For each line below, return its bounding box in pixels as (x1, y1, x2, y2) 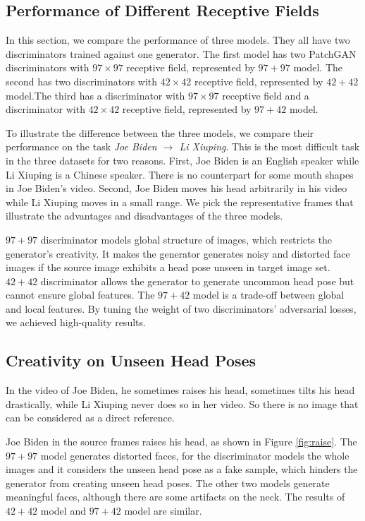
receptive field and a (222, 88, 309, 102)
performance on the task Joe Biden (6, 139, 157, 154)
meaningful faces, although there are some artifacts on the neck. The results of (6, 489, 345, 504)
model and (40, 503, 86, 518)
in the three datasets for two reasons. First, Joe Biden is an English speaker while (6, 152, 359, 167)
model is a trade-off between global (192, 287, 345, 302)
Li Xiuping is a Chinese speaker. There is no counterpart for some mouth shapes (6, 167, 354, 181)
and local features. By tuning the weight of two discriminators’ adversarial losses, (6, 301, 357, 316)
